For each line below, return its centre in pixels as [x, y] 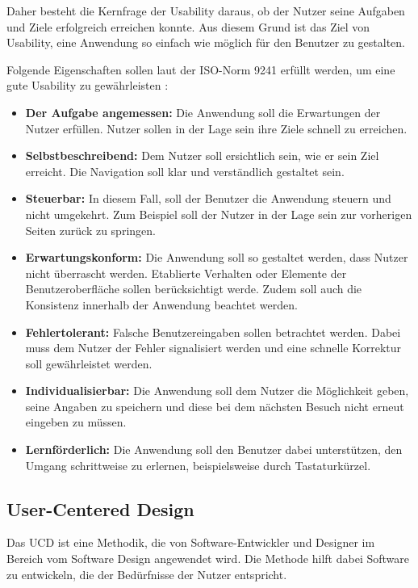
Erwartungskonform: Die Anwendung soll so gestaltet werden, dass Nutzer [217, 257]
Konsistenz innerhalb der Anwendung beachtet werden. [161, 304]
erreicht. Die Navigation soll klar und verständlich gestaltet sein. [185, 171]
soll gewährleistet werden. [89, 363]
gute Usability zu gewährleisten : [88, 85]
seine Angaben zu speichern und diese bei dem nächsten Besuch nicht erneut [215, 406]
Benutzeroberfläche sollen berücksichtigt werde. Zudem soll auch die [194, 289]
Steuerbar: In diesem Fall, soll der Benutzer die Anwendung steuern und [208, 198]
